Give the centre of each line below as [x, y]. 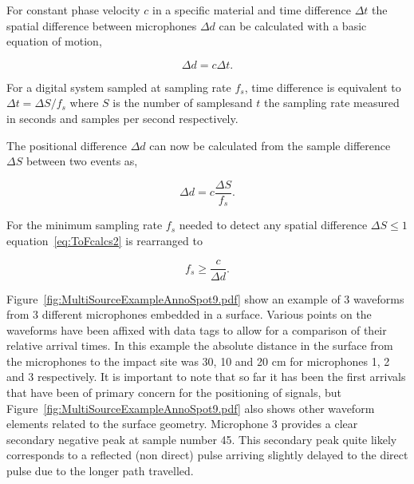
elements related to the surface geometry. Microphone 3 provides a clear [182, 424]
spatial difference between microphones [102, 25]
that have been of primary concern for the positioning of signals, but [174, 393]
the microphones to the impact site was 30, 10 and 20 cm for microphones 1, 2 [198, 361]
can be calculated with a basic [293, 25]
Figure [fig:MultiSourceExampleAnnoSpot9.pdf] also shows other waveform [191, 408]
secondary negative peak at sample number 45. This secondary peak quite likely [202, 439]
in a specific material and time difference [252, 10]
